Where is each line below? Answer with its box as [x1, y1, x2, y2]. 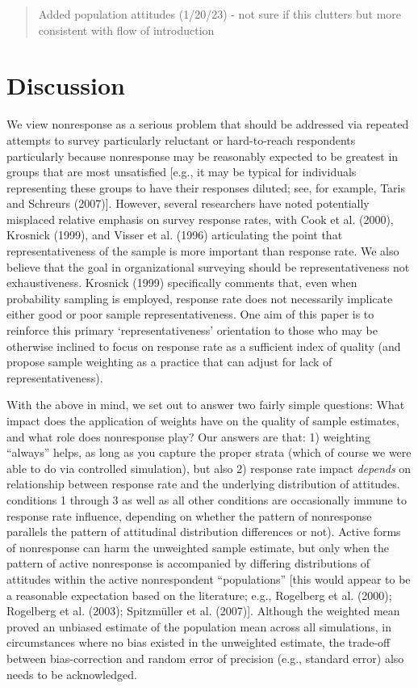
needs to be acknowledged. [6, 665, 137, 682]
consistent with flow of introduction [38, 21, 215, 38]
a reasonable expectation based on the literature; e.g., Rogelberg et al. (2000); [6, 586, 392, 603]
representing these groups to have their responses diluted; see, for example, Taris [6, 179, 405, 196]
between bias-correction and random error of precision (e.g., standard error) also [6, 649, 404, 666]
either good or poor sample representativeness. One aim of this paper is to [6, 306, 374, 323]
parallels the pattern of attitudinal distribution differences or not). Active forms [6, 523, 401, 540]
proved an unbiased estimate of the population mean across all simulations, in [6, 618, 391, 635]
